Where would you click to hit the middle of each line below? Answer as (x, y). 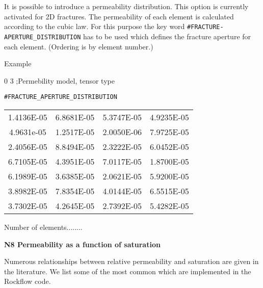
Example (18, 63)
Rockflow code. (28, 281)
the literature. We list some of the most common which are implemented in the (128, 271)
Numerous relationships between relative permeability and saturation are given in (131, 261)
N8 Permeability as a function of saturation (82, 244)
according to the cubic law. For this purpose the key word (95, 26)
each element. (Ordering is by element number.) (79, 46)
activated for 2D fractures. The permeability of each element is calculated (119, 16)
